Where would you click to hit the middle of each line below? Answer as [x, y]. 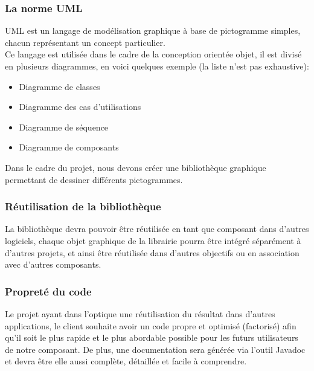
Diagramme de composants [69, 147]
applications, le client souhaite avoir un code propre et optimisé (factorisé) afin [151, 325]
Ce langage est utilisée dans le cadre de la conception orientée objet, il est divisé [153, 54]
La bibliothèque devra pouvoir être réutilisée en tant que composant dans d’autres [157, 229]
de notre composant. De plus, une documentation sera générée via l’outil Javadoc [155, 349]
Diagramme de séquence [64, 127]
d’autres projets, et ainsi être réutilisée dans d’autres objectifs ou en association [152, 252]
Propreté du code [48, 291]
